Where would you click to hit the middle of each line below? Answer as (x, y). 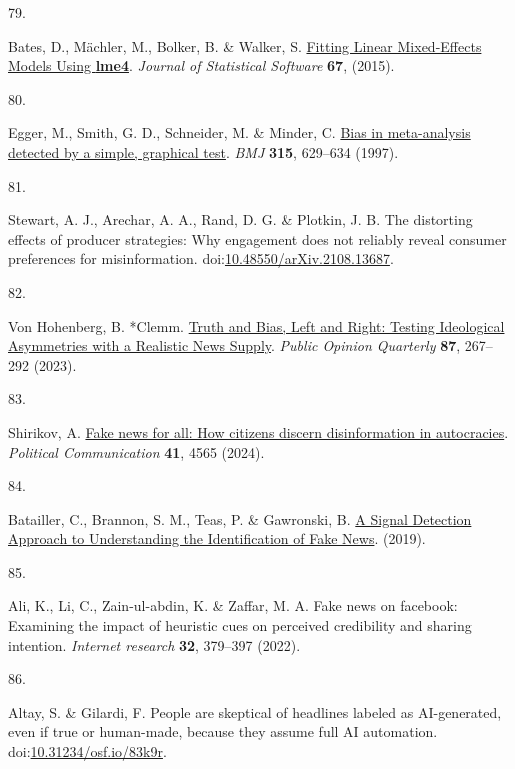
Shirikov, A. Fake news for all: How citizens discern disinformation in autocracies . (258, 431)
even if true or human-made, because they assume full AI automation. (223, 731)
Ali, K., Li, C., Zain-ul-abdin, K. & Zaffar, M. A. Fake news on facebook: (233, 605)
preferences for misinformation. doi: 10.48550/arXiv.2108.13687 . (201, 258)
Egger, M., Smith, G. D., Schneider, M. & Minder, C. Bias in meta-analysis (239, 132)
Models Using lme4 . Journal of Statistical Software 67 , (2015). (201, 65)
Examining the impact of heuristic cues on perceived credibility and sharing (240, 625)
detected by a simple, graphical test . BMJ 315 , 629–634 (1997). (203, 151)
